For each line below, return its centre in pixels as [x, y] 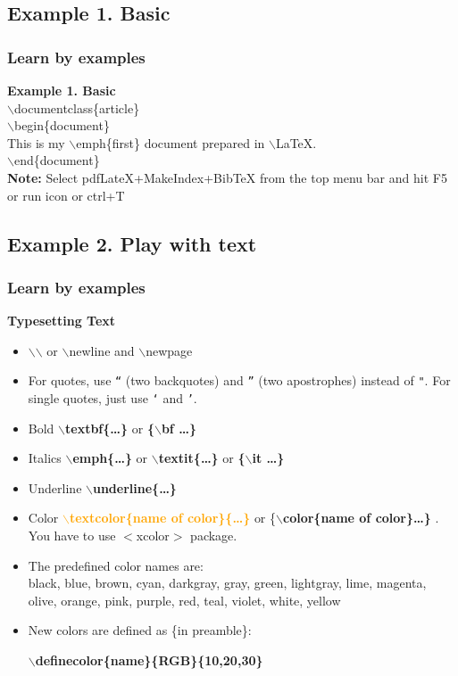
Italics [45, 458]
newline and [102, 350]
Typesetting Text [62, 321]
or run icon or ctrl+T [66, 195]
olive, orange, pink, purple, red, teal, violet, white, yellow [184, 600]
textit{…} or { [202, 458]
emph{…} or [110, 458]
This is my [36, 142]
